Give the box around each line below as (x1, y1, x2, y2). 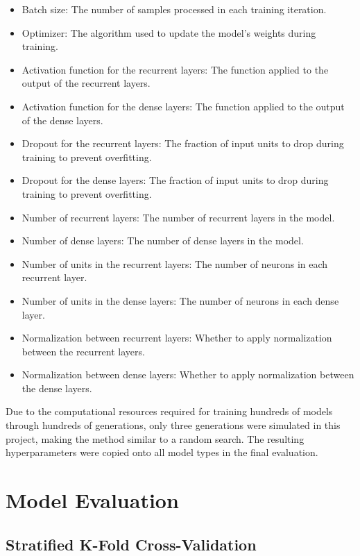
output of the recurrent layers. (22, 76, 151, 90)
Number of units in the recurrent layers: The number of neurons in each (22, 256, 328, 271)
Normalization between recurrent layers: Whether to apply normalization (22, 330, 332, 345)
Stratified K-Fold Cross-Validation (6, 533, 257, 555)
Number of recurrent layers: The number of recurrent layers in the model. (22, 210, 335, 224)
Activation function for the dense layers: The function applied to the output (22, 99, 345, 113)
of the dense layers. (22, 112, 103, 127)
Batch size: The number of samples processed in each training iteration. (22, 2, 327, 16)
